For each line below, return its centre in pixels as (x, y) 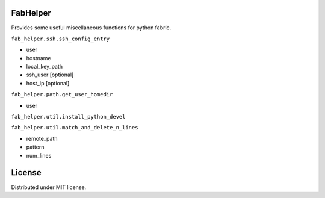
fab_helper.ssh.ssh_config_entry (60, 39)
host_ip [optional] (48, 83)
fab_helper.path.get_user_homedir (62, 94)
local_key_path (45, 67)
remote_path (42, 138)
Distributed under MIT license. (49, 187)
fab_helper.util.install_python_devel (68, 117)
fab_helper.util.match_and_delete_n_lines (75, 128)
